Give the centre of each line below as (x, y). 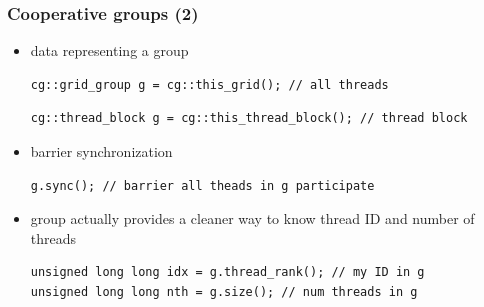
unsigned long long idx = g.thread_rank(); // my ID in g (227, 272)
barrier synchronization (101, 151)
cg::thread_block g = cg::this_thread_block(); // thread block (249, 118)
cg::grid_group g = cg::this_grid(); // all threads (209, 84)
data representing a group (109, 50)
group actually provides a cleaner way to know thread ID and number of (252, 218)
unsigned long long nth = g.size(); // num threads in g (224, 291)
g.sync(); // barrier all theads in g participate (202, 185)
